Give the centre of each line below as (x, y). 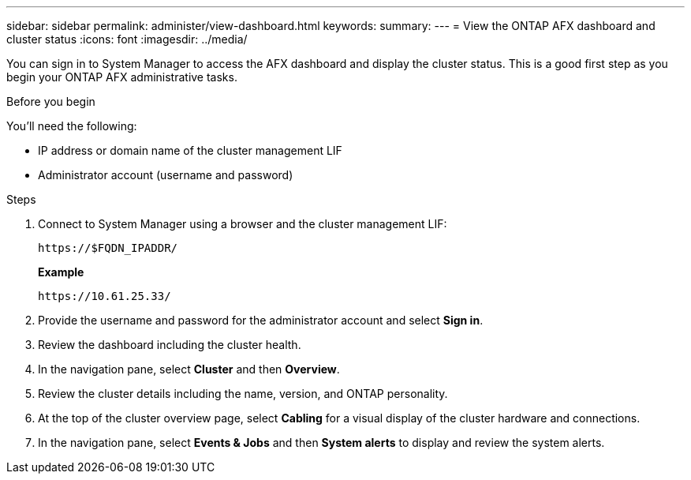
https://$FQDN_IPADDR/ (108, 248)
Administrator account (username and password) (166, 175)
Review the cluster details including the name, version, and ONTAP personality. (243, 394)
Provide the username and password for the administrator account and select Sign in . (261, 320)
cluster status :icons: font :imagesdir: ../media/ (127, 39)
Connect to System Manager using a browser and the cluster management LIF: (243, 224)
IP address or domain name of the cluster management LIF (190, 150)
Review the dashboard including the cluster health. (170, 345)
